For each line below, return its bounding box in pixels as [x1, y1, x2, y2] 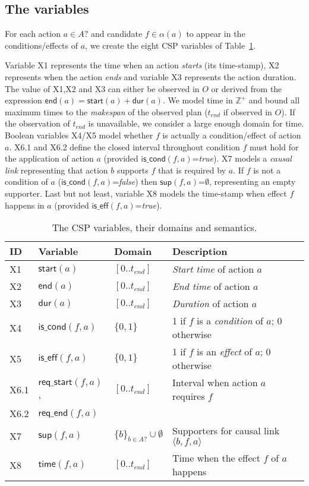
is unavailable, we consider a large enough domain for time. [88, 117, 304, 130]
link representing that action [5, 163, 108, 176]
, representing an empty [209, 175, 296, 188]
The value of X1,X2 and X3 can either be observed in [5, 82, 200, 94]
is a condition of [197, 314, 263, 328]
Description [172, 244, 228, 258]
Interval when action [172, 375, 258, 390]
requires [172, 389, 205, 403]
